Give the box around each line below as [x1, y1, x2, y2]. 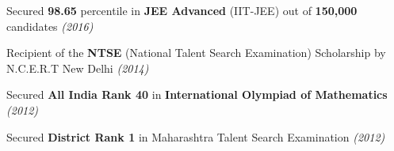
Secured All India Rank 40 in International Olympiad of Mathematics [6, 86, 388, 103]
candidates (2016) [6, 17, 94, 34]
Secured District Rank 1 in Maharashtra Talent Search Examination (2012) [6, 128, 385, 145]
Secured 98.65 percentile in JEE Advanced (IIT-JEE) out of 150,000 [6, 2, 358, 18]
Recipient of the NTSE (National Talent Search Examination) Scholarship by [6, 44, 386, 61]
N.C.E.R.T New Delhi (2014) [6, 59, 149, 76]
